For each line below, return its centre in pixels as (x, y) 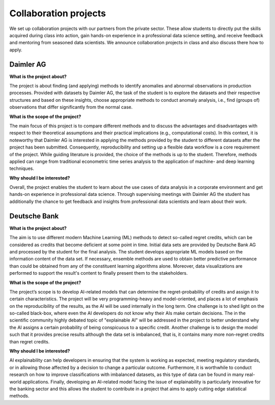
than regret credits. (30, 341)
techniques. (22, 168)
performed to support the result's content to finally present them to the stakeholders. (99, 273)
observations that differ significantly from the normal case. (71, 107)
